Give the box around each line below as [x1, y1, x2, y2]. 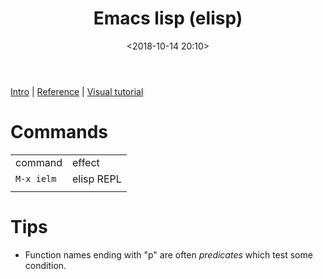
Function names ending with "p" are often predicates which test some [24, 248, 313, 261]
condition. [24, 259, 67, 271]
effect [72, 155, 100, 169]
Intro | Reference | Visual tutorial [10, 85, 144, 97]
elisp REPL [72, 172, 122, 186]
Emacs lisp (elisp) [93, 7, 243, 30]
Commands [10, 121, 109, 144]
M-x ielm [15, 173, 57, 184]
